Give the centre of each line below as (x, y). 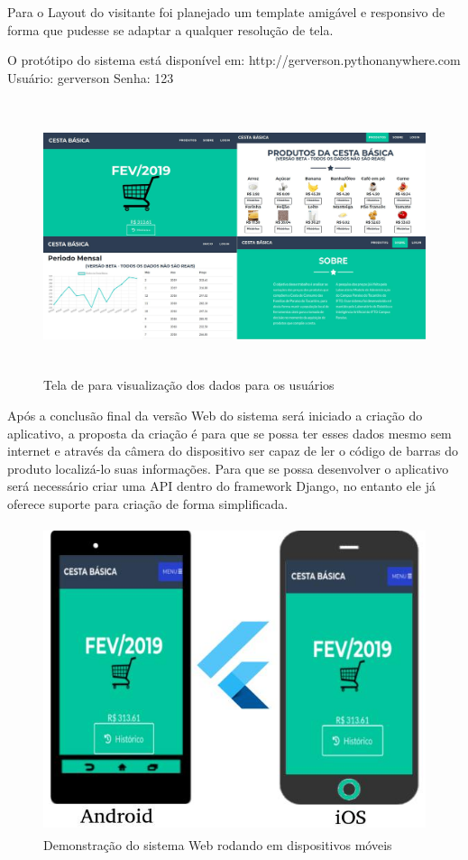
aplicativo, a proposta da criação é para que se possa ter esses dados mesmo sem (229, 433)
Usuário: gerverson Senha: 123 (91, 77)
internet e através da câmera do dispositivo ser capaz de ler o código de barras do (233, 451)
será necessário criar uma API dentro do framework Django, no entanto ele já (221, 486)
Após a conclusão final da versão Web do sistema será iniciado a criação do (215, 415)
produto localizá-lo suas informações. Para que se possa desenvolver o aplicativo (228, 468)
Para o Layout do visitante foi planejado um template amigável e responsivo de (226, 12)
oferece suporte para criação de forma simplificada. (148, 503)
